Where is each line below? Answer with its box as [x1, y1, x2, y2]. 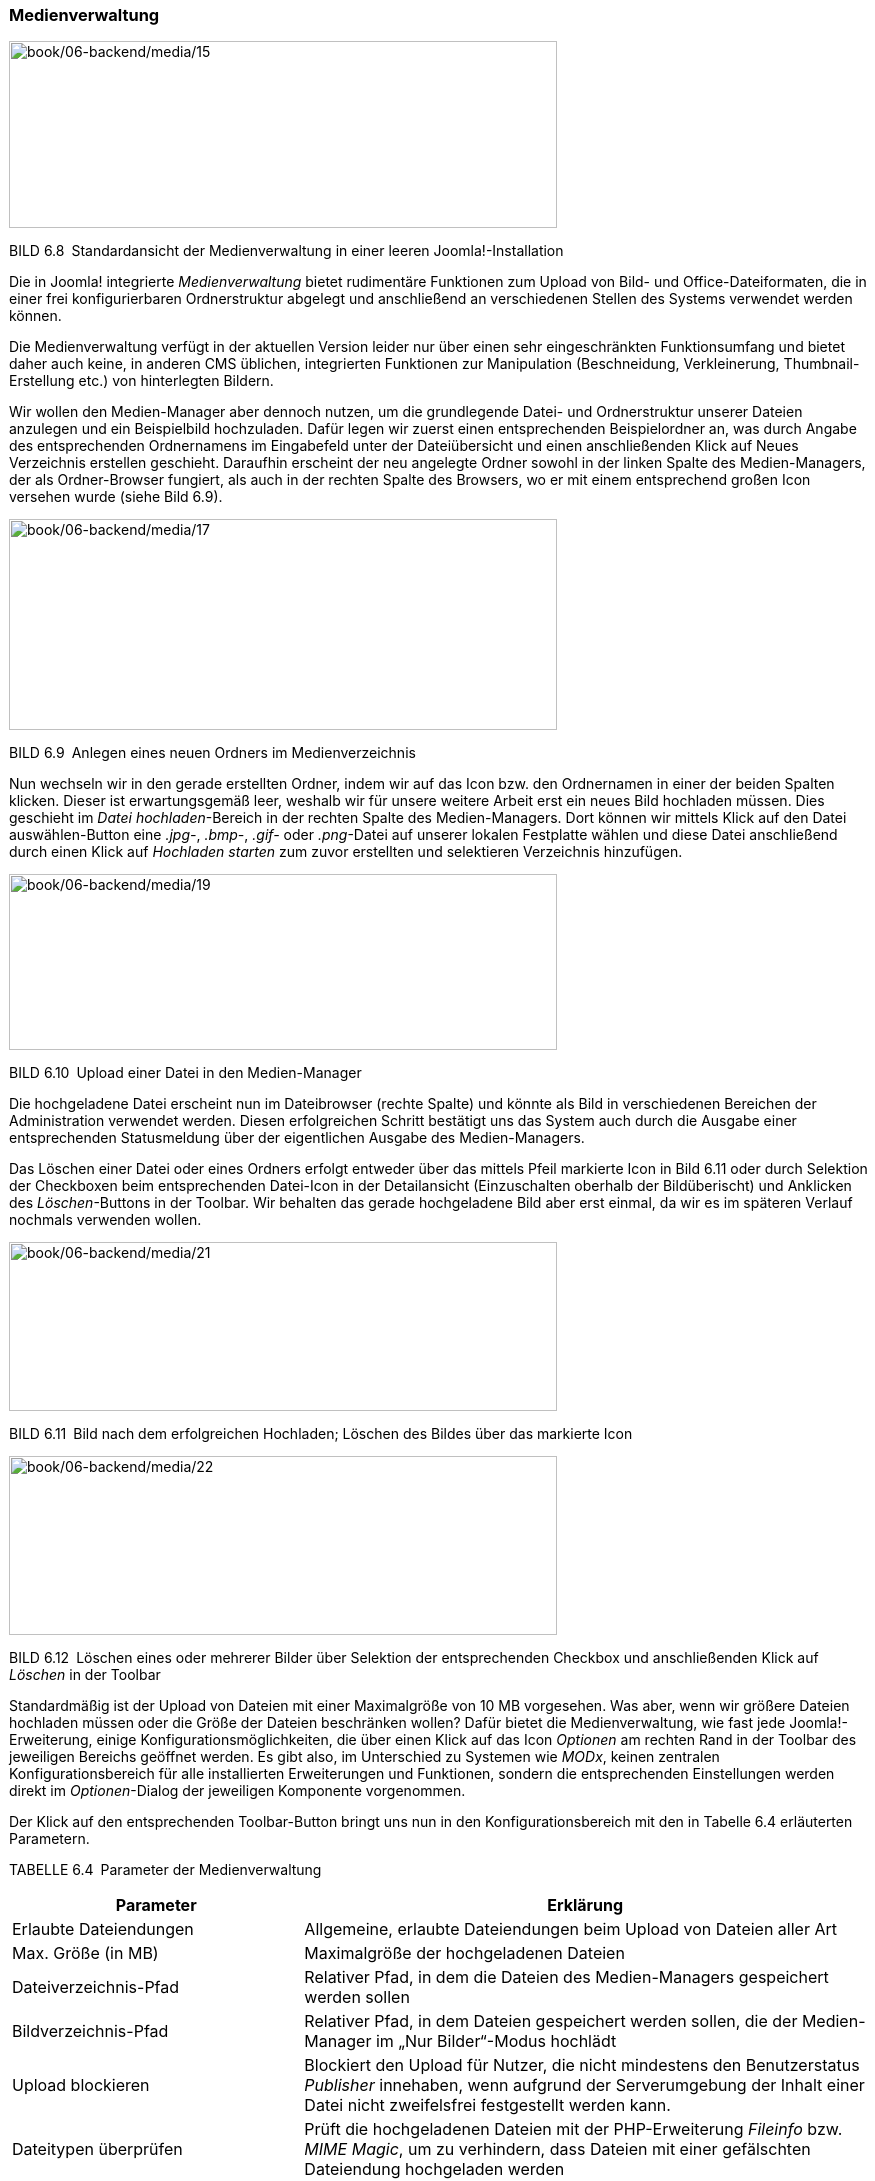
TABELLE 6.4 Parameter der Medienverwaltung [9, 1861, 322, 1879]
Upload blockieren [12, 2075, 150, 2096]
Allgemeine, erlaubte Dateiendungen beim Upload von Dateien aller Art [304, 1919, 837, 1940]
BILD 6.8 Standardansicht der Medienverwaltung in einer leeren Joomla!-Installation [9, 242, 564, 260]
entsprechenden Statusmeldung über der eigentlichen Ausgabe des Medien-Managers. [9, 1129, 585, 1147]
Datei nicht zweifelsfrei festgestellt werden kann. [304, 2095, 671, 2116]
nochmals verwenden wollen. [9, 1211, 202, 1229]
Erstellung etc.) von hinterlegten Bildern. [9, 372, 274, 390]
